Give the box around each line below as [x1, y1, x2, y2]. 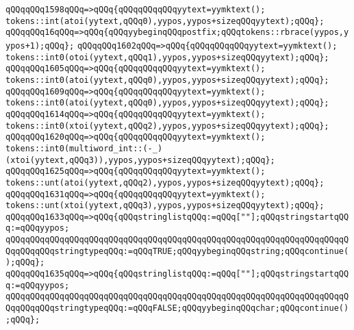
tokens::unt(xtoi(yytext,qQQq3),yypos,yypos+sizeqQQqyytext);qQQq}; [5, 201, 325, 211]
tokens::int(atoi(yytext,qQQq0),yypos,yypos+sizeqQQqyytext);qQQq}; [5, 16, 325, 26]
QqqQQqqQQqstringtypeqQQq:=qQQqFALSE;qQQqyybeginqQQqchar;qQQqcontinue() [5, 303, 349, 314]
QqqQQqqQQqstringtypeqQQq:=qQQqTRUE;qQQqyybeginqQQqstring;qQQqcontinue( [5, 246, 349, 256]
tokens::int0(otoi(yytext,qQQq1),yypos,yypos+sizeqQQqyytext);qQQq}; [5, 52, 329, 62]
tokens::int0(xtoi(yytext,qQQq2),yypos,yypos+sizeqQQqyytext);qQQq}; [5, 120, 329, 131]
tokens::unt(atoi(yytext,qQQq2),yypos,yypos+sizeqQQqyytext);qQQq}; [5, 177, 325, 188]
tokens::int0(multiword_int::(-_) [5, 143, 163, 153]
